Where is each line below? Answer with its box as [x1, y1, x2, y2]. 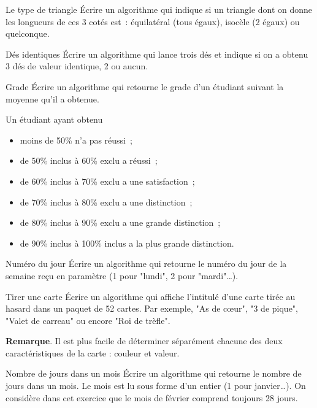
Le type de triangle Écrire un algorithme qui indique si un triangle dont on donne [6, 3, 313, 15]
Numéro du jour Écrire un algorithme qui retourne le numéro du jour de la [6, 257, 287, 270]
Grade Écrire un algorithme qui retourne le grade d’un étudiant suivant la [6, 80, 284, 93]
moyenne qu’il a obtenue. [6, 92, 99, 105]
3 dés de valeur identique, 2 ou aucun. [6, 60, 148, 72]
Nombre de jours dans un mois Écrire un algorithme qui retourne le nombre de [6, 367, 302, 380]
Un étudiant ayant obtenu [6, 113, 103, 126]
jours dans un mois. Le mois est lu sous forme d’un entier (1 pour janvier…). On [6, 379, 306, 392]
